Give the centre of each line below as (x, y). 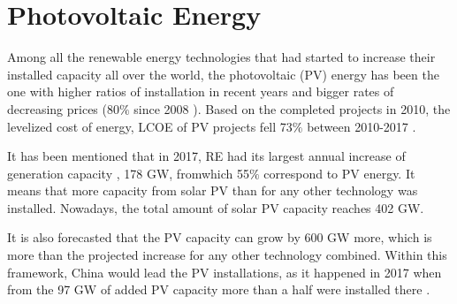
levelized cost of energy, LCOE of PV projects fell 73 (150, 126)
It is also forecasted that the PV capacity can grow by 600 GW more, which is (220, 237)
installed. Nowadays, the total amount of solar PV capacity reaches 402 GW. (216, 207)
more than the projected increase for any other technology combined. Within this (227, 255)
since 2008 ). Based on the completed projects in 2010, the (292, 108)
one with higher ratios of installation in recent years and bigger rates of (201, 91)
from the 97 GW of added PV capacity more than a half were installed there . (219, 289)
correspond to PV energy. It (339, 173)
